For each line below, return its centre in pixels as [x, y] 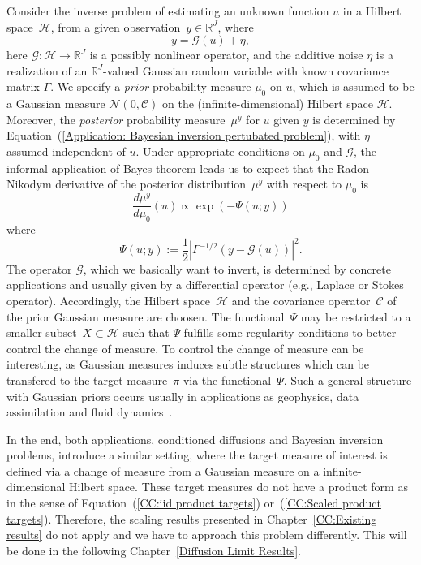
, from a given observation [116, 26]
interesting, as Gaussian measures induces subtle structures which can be [188, 364]
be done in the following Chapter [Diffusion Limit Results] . [154, 550]
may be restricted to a [356, 316]
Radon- [355, 168]
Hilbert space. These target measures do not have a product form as [238, 487]
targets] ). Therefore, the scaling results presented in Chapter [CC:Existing [192, 518]
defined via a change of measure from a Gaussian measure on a [163, 470]
